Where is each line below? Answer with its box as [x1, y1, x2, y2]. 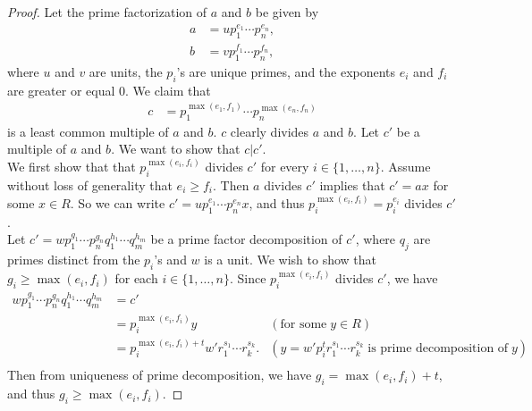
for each [114, 269, 158, 288]
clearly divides [230, 122, 309, 140]
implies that [319, 176, 385, 195]
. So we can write [70, 194, 165, 213]
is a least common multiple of [7, 122, 169, 140]
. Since [229, 269, 266, 288]
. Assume [380, 157, 431, 176]
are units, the [89, 62, 163, 80]
